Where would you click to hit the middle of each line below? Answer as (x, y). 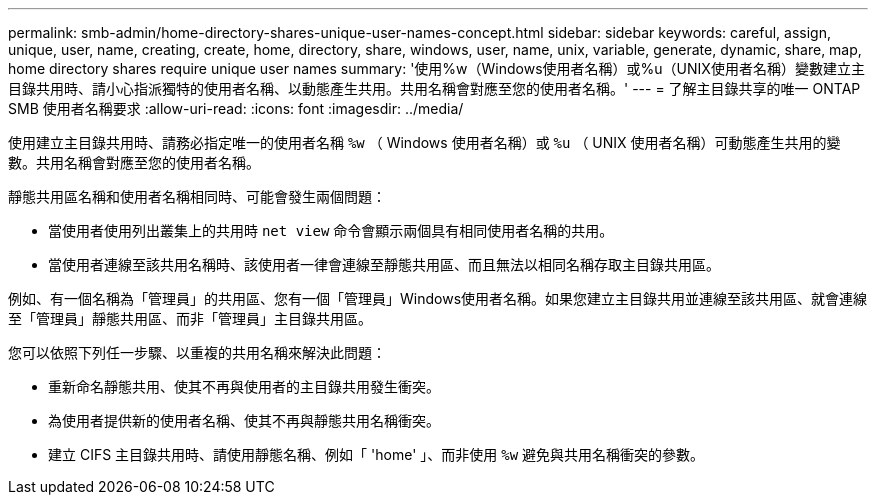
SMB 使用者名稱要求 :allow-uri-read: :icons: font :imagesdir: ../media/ (236, 108)
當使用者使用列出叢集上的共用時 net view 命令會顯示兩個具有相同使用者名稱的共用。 (331, 230)
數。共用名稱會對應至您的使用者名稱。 (134, 162)
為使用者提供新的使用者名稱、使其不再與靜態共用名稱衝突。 (244, 420)
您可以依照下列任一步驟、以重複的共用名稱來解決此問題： (197, 352)
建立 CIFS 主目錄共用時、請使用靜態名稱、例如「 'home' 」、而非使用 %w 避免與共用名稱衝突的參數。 (376, 454)
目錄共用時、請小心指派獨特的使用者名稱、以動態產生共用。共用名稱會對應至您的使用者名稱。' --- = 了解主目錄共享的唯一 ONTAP (434, 88)
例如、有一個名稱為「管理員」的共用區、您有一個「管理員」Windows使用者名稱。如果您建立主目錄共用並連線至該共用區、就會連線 (438, 298)
